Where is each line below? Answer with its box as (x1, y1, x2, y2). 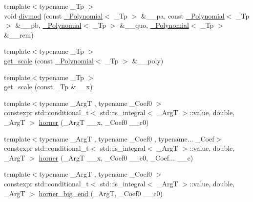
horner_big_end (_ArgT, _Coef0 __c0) (39, 188, 163, 198)
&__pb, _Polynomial (15, 20, 82, 30)
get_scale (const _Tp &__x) (4, 81, 93, 92)
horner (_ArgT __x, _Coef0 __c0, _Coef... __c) (39, 152, 193, 162)
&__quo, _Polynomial (120, 20, 189, 30)
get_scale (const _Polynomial (4, 55, 94, 65)
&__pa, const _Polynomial (141, 10, 225, 20)
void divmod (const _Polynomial (4, 10, 103, 20)
